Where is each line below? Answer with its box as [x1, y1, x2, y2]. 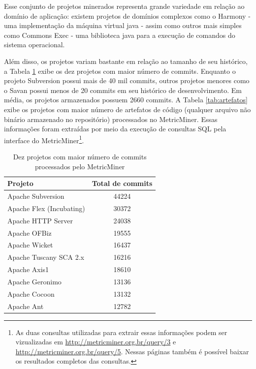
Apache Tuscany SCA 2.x [7, 252, 85, 262]
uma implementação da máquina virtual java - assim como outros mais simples [4, 20, 242, 31]
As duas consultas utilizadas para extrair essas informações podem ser [15, 327, 227, 337]
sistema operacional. [4, 39, 65, 50]
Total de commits [92, 178, 153, 188]
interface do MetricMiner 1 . [4, 133, 84, 145]
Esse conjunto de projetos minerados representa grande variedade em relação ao [4, 1, 245, 11]
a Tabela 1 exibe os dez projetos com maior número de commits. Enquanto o [4, 65, 236, 76]
